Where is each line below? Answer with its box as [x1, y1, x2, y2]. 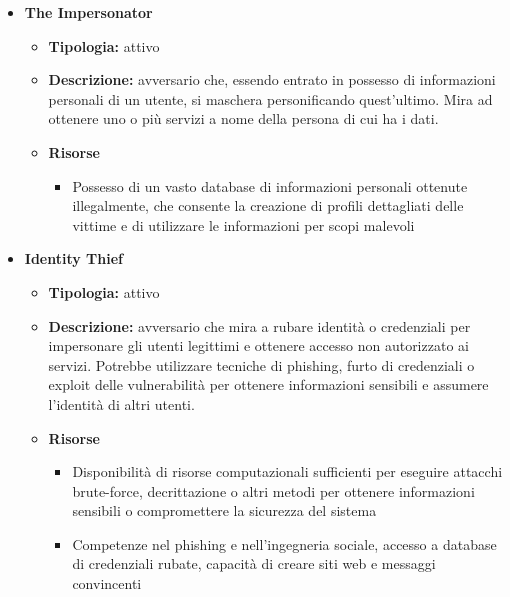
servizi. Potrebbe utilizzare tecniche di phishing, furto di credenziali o [48, 354, 475, 375]
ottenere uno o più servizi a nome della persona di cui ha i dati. [48, 108, 439, 129]
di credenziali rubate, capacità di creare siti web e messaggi [72, 553, 436, 574]
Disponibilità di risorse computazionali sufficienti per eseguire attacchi [72, 461, 503, 482]
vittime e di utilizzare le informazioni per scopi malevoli [72, 214, 415, 235]
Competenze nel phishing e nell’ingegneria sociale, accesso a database [72, 533, 497, 554]
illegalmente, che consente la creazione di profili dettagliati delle [72, 195, 464, 216]
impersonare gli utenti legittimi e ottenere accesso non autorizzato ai [48, 335, 469, 356]
